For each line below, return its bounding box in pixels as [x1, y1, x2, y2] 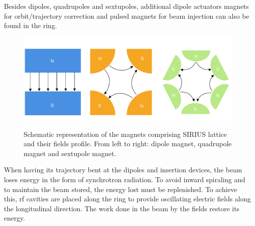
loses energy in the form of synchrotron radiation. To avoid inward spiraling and [4, 174, 246, 184]
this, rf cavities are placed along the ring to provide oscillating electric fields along [4, 194, 251, 204]
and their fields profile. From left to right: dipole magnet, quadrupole [24, 138, 232, 149]
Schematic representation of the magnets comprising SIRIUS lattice [24, 129, 227, 139]
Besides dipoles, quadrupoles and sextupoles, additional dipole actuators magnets [4, 1, 249, 11]
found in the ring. [4, 20, 57, 31]
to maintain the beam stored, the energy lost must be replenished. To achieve [4, 184, 237, 194]
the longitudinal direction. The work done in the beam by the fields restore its [4, 203, 240, 213]
